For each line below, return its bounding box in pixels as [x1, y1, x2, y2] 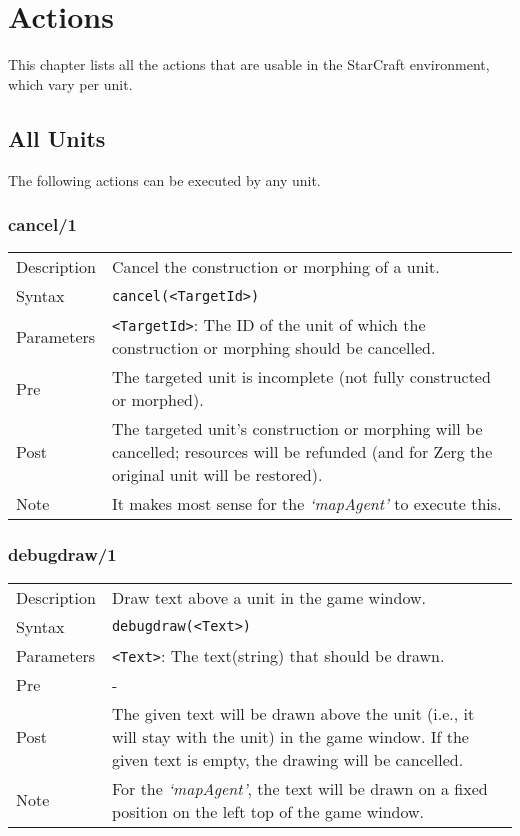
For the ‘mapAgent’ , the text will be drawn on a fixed [111, 776, 488, 800]
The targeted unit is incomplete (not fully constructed [111, 365, 491, 389]
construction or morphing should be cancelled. [111, 336, 436, 360]
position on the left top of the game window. [111, 799, 425, 823]
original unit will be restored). [111, 463, 323, 487]
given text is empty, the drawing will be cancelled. [111, 747, 464, 771]
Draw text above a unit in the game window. [111, 585, 426, 609]
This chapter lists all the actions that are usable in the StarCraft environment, [8, 54, 490, 75]
